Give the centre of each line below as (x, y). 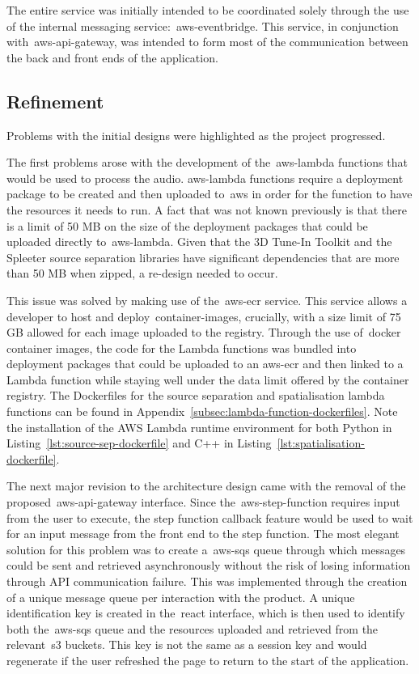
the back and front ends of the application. (112, 57)
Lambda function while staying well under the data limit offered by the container (208, 379)
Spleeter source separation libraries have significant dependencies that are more (203, 257)
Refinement (55, 101)
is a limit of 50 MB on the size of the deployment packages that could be (187, 225)
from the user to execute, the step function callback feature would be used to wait (210, 517)
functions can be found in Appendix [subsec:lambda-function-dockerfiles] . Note (202, 411)
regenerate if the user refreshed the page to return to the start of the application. (208, 660)
